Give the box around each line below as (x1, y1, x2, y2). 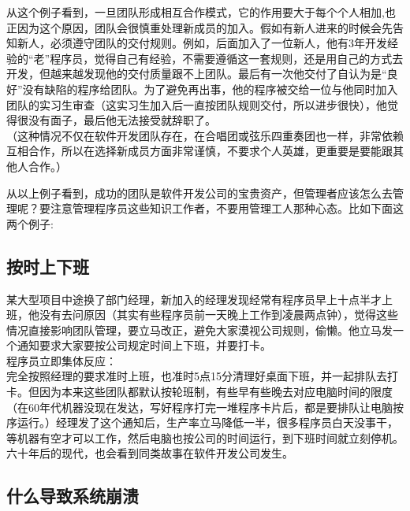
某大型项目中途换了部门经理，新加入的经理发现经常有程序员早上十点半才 (6, 291, 382, 307)
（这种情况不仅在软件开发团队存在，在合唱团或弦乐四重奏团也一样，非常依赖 (6, 127, 404, 143)
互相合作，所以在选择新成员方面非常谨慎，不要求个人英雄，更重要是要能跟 (6, 143, 393, 159)
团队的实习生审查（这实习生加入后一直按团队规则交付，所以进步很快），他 (6, 96, 387, 113)
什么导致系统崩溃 (6, 483, 139, 508)
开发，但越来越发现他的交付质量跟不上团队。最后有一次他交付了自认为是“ (6, 65, 387, 82)
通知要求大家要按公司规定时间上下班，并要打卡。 (17, 337, 271, 354)
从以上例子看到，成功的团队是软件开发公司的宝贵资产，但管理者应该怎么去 (6, 184, 393, 201)
